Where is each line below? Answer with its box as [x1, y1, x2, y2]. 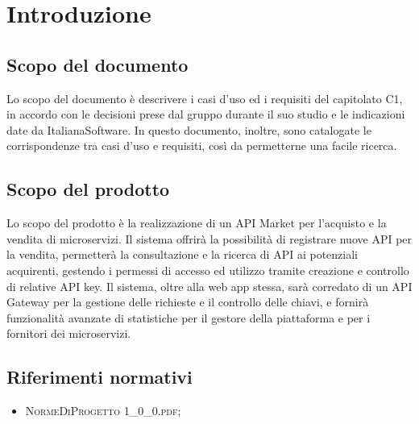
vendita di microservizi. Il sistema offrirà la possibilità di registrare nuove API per [6, 230, 413, 247]
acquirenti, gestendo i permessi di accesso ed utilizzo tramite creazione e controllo [6, 261, 409, 278]
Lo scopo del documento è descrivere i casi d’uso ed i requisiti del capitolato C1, [6, 89, 403, 106]
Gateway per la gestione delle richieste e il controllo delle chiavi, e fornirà [6, 293, 369, 310]
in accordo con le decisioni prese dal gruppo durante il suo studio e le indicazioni [6, 106, 405, 123]
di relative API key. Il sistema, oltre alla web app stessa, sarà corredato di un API [6, 277, 413, 294]
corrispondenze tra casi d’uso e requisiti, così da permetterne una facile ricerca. [6, 137, 397, 154]
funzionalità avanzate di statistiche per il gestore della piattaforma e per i [6, 309, 371, 326]
